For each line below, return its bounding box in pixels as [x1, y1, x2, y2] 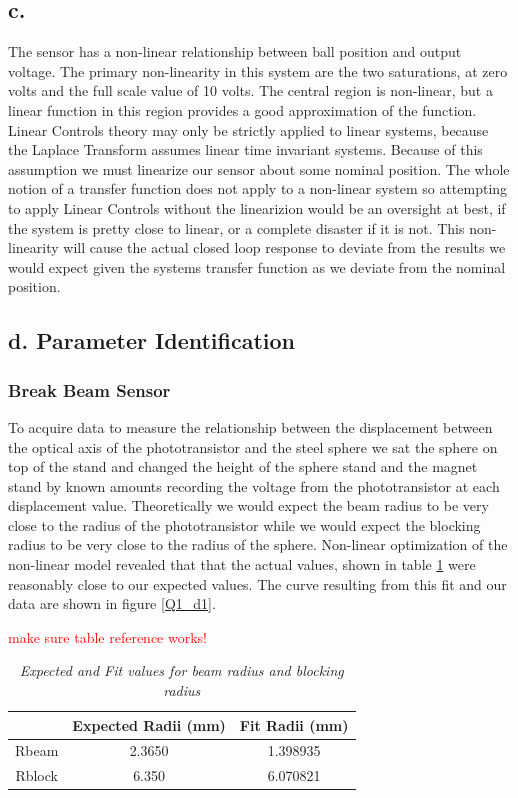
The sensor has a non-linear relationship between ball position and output [8, 41, 462, 62]
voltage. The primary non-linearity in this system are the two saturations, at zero [8, 60, 508, 81]
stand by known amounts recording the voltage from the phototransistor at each [8, 475, 500, 496]
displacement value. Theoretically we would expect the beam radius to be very [8, 495, 489, 516]
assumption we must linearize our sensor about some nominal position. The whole [8, 158, 510, 179]
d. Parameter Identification [8, 325, 296, 356]
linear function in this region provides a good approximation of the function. [8, 99, 477, 120]
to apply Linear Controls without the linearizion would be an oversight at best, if [8, 197, 506, 218]
